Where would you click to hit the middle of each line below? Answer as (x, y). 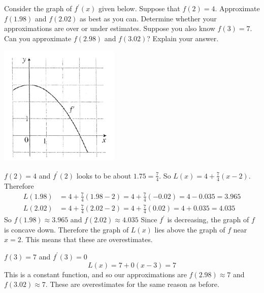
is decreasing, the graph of (208, 219)
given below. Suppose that (139, 8)
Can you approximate (38, 38)
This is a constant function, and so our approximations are (95, 274)
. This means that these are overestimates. (87, 239)
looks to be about (104, 175)
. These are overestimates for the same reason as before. (132, 284)
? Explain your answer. (183, 38)
